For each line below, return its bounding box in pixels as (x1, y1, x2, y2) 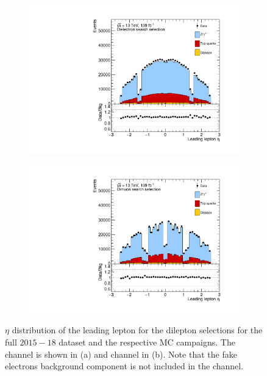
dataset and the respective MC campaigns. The (59, 336, 235, 348)
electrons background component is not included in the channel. (5, 360, 244, 372)
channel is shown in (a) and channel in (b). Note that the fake (5, 347, 237, 360)
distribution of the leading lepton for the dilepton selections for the (12, 324, 263, 336)
